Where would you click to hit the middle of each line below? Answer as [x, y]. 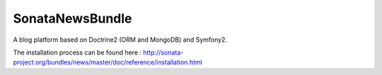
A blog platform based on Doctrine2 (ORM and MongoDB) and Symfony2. [120, 40]
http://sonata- [163, 52]
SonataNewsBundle [73, 18]
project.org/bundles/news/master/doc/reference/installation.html [108, 62]
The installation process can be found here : [77, 52]
